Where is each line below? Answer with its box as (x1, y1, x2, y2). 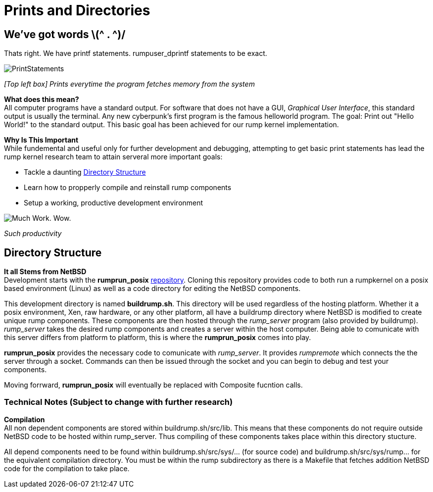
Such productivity (4, 229, 62, 238)
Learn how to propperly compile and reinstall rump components (24, 183, 232, 192)
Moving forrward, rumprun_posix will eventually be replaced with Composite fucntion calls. (4, 381, 303, 390)
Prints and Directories (4, 2, 150, 19)
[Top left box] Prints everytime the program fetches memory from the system (4, 80, 255, 89)
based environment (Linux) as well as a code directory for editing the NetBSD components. (4, 284, 301, 293)
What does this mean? (4, 95, 79, 104)
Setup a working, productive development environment (24, 198, 203, 207)
